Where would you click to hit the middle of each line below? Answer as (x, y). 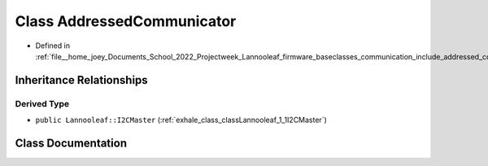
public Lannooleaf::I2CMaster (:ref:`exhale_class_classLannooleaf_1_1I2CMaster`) (181, 120)
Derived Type (42, 103)
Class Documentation (71, 143)
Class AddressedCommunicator (126, 21)
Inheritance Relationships (81, 80)
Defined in (53, 46)
